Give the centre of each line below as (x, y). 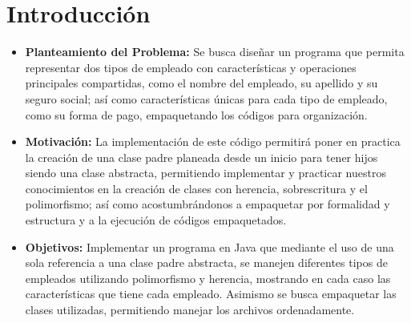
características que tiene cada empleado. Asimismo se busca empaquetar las (211, 294)
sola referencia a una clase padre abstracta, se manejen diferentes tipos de (206, 262)
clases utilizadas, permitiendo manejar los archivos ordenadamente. (190, 310)
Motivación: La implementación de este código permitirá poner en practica (213, 141)
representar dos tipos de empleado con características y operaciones (191, 67)
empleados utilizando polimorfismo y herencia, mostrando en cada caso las (208, 278)
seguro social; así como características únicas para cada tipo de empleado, (206, 98)
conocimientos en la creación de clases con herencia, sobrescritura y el (196, 188)
